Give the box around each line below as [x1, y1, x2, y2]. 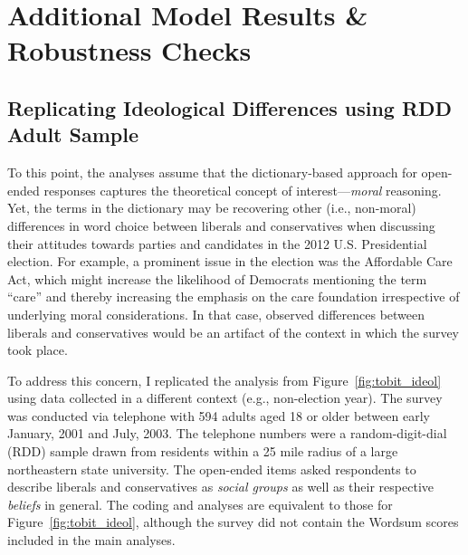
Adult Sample [7, 120, 139, 148]
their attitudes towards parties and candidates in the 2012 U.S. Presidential [7, 234, 427, 253]
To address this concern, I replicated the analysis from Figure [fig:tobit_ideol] [7, 370, 442, 389]
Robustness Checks [7, 32, 252, 69]
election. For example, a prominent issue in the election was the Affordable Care [7, 252, 453, 271]
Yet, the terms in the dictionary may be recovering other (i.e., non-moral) [7, 198, 416, 217]
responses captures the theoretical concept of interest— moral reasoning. [43, 180, 442, 199]
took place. [7, 340, 68, 359]
